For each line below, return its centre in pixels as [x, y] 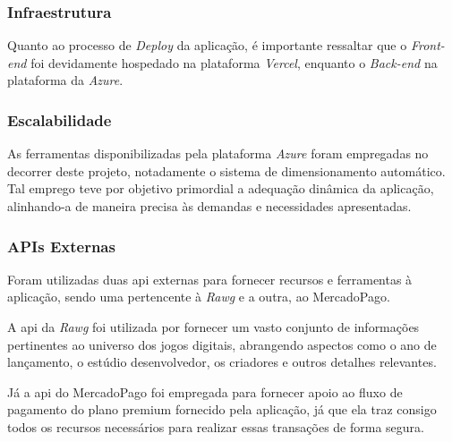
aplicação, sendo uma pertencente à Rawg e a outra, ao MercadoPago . [199, 297]
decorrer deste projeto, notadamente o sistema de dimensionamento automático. [226, 170]
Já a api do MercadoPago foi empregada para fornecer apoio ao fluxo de [205, 391]
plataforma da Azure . [65, 80]
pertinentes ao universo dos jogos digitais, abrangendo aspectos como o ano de [222, 344]
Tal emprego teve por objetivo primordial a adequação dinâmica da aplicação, [221, 188]
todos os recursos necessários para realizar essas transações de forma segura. [216, 426]
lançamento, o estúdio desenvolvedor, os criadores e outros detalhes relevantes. [222, 362]
